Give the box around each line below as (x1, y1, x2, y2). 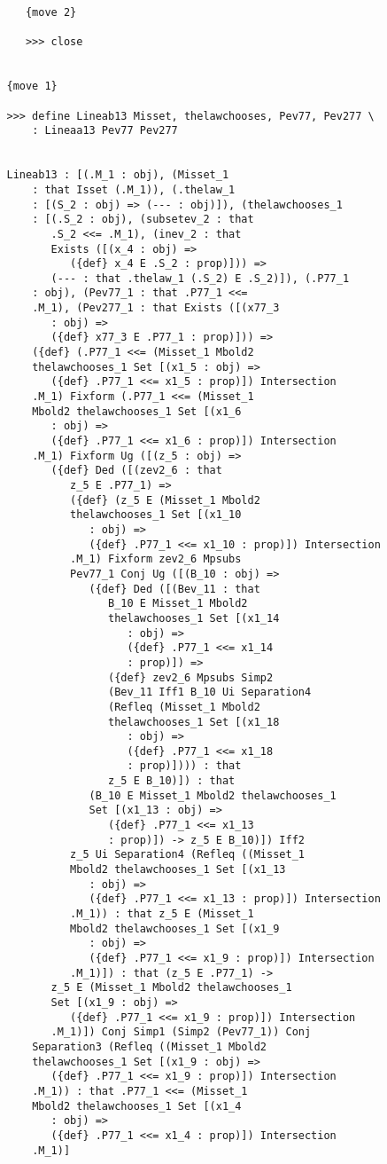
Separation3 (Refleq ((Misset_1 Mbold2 (32, 1040, 267, 1053)
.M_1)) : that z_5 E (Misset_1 (70, 908, 254, 921)
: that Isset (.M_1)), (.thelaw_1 (32, 183, 236, 196)
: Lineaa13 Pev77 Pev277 (32, 124, 178, 138)
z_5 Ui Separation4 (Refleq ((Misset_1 (70, 848, 305, 861)
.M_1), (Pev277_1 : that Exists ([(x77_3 (32, 302, 280, 315)
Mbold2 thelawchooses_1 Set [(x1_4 (32, 1099, 242, 1113)
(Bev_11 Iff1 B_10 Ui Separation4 (108, 686, 312, 699)
